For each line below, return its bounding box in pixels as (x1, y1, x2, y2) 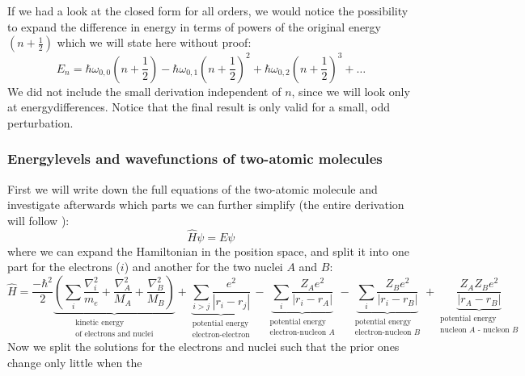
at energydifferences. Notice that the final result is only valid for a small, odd (7, 98, 390, 115)
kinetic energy (75, 318, 125, 327)
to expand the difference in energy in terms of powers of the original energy (7, 18, 381, 35)
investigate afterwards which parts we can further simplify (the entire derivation (7, 196, 404, 213)
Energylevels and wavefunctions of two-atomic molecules (7, 148, 383, 169)
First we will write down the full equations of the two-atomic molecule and (7, 180, 378, 197)
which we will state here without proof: (57, 34, 252, 51)
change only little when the (7, 353, 142, 370)
